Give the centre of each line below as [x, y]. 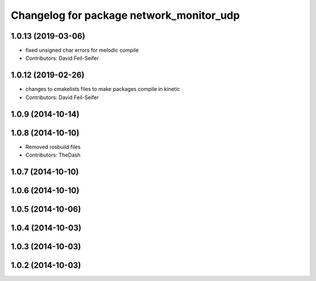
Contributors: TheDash [53, 155]
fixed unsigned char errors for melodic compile [82, 50]
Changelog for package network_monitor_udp [125, 15]
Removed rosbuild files [53, 147]
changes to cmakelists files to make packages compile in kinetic [103, 89]
